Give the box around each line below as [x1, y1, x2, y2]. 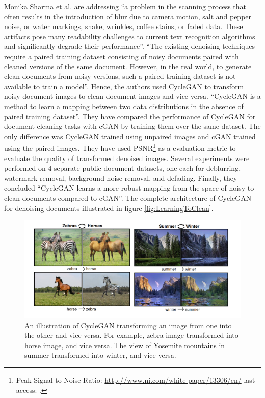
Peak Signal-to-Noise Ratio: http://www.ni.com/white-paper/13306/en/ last [16, 374, 255, 385]
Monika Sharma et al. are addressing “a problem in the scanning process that [4, 1, 247, 11]
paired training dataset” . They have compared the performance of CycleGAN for [4, 111, 256, 121]
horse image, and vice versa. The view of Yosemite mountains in [24, 339, 225, 350]
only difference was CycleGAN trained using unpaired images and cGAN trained [4, 130, 256, 141]
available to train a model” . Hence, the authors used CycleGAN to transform [4, 81, 244, 91]
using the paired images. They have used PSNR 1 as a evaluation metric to [4, 141, 236, 153]
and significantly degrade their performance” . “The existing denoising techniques [4, 41, 255, 51]
